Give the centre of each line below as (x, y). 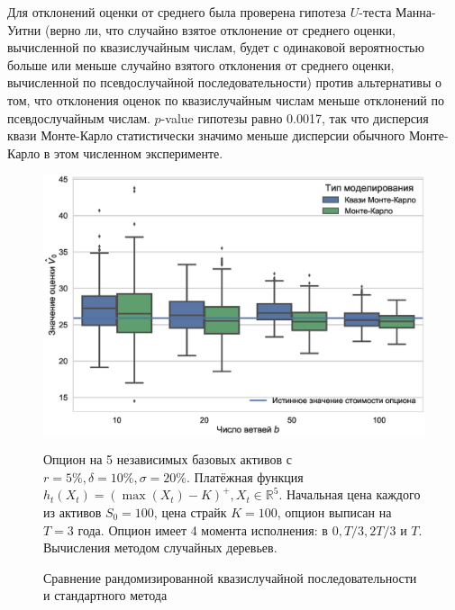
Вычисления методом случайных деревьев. (160, 547)
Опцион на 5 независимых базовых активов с (168, 459)
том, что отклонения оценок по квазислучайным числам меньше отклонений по (226, 99)
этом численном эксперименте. (139, 152)
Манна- (416, 12)
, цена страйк (190, 511)
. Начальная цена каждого (350, 494)
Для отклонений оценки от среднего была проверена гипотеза (177, 12)
